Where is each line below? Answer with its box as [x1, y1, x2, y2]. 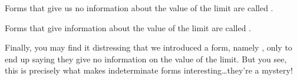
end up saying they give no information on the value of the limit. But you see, [5, 52, 287, 65]
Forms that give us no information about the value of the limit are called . [5, 2, 273, 14]
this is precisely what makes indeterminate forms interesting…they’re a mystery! [5, 64, 293, 76]
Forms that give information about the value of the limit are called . [5, 21, 252, 34]
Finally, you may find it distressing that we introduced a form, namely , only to [5, 41, 292, 54]
